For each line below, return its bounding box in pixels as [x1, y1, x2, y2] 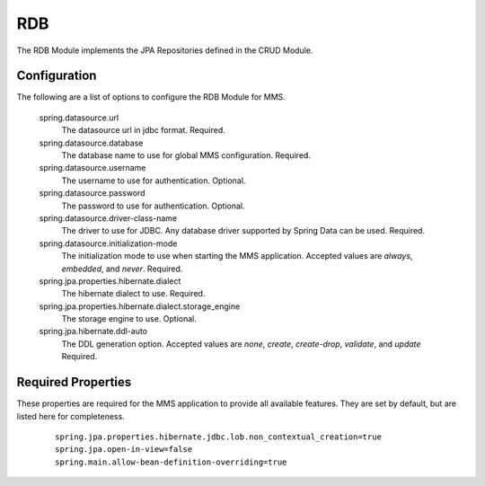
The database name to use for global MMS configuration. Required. [61, 150, 312, 161]
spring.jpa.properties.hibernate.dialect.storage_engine [39, 301, 241, 312]
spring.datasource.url [39, 112, 119, 123]
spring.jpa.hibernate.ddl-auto [39, 326, 148, 337]
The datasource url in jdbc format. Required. [61, 125, 226, 136]
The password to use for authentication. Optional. [61, 200, 246, 211]
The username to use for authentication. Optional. [61, 175, 246, 186]
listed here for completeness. [16, 411, 125, 421]
